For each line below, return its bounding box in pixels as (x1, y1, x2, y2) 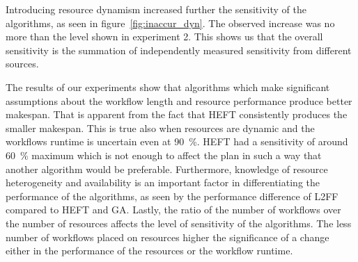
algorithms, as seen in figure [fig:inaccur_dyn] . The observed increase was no (6, 15, 335, 30)
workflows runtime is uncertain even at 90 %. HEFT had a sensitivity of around (6, 134, 348, 149)
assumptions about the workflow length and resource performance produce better (6, 93, 352, 108)
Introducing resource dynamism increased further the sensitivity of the (6, 2, 306, 16)
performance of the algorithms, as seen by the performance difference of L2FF (6, 188, 338, 203)
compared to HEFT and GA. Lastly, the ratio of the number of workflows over (6, 202, 341, 217)
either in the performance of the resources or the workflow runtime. (6, 243, 293, 258)
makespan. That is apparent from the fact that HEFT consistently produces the (6, 107, 348, 122)
